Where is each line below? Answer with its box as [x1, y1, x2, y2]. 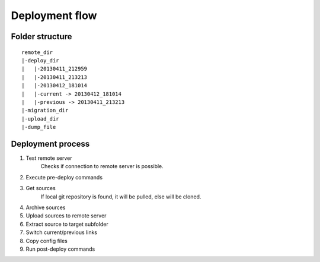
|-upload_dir [21, 115, 59, 122]
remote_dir [21, 49, 53, 56]
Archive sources [25, 204, 66, 211]
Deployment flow [11, 9, 97, 22]
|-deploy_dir [21, 57, 59, 64]
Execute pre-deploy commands [25, 173, 103, 181]
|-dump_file [21, 124, 56, 131]
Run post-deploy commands [25, 245, 95, 252]
